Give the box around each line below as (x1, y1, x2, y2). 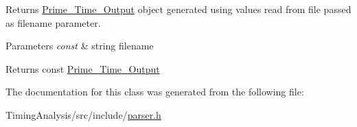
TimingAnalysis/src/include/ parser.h (5, 107, 161, 122)
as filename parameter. (5, 15, 101, 30)
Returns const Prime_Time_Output (5, 61, 160, 76)
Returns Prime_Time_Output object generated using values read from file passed (5, 2, 352, 16)
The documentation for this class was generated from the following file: (5, 84, 304, 99)
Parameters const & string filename (5, 38, 154, 53)
